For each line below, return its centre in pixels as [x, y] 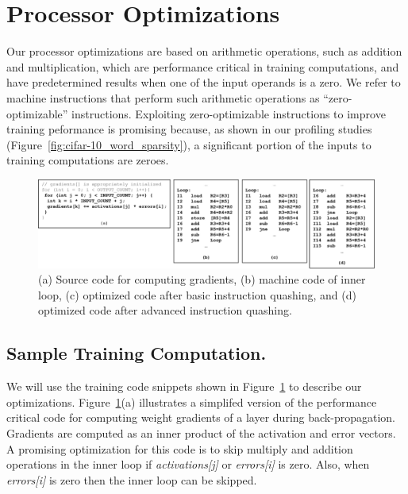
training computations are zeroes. [88, 160]
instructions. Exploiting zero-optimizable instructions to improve [229, 113]
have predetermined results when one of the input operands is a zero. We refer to [204, 82]
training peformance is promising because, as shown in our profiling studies [189, 129]
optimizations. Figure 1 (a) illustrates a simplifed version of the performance [192, 401]
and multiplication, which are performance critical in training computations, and [203, 66]
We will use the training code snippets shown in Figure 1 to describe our [184, 386]
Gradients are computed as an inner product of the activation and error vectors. [201, 433]
